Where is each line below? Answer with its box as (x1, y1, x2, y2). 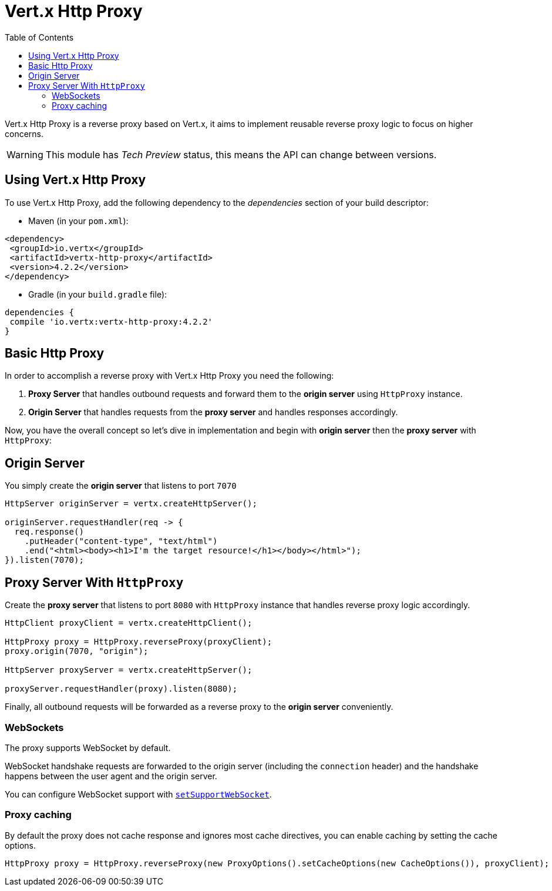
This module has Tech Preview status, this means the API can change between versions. (45, 148, 437, 161)
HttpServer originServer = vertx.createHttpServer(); (5, 499, 257, 509)
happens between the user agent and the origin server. (5, 770, 217, 781)
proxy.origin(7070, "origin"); (5, 646, 149, 656)
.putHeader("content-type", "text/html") (24, 536, 218, 546)
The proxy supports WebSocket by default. (5, 742, 171, 753)
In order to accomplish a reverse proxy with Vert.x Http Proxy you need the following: (5, 371, 334, 381)
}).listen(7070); (5, 555, 84, 565)
